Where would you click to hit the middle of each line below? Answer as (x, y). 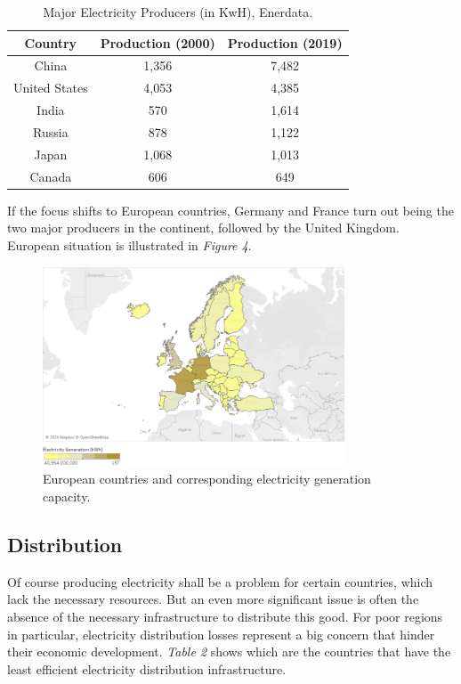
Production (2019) (285, 42)
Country (51, 42)
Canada (51, 176)
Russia (51, 131)
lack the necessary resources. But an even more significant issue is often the (213, 599)
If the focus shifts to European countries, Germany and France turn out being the (230, 210)
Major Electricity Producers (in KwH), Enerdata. (178, 12)
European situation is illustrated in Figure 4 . (129, 244)
